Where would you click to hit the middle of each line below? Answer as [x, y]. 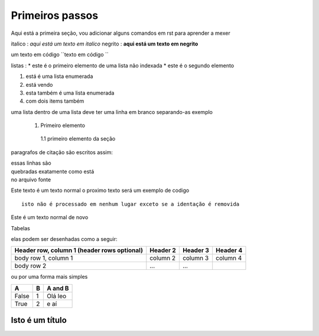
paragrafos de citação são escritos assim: [62, 152]
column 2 [163, 258]
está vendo [39, 84]
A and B [58, 288]
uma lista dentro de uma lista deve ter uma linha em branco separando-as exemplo [112, 112]
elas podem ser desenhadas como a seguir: [64, 239]
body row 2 [30, 266]
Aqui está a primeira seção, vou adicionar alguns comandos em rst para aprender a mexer [121, 33]
